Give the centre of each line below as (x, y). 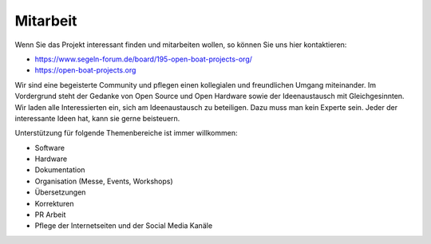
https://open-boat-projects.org (85, 70)
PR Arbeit (50, 214)
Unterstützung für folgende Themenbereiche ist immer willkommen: (126, 133)
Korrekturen (54, 203)
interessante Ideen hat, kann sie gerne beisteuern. (97, 118)
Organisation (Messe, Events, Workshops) (104, 181)
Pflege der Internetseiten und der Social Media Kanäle (124, 226)
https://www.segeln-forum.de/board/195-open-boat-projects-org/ (144, 59)
